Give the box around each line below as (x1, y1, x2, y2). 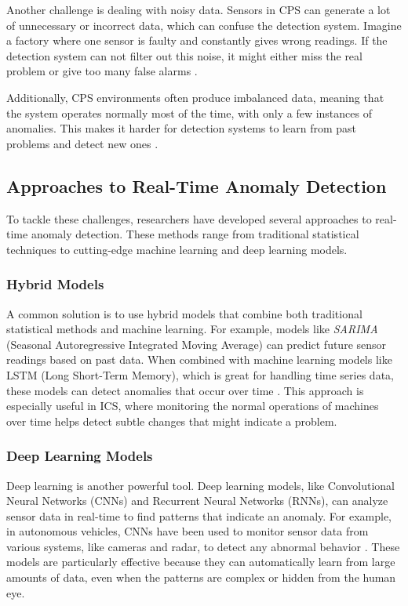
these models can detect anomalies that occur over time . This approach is (6, 382, 364, 398)
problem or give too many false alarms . (6, 63, 198, 79)
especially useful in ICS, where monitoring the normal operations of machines (6, 397, 379, 414)
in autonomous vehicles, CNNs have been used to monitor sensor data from (6, 523, 369, 539)
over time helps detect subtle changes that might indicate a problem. (6, 412, 337, 429)
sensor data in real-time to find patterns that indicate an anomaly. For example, (6, 507, 392, 524)
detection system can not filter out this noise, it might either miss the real (6, 47, 362, 64)
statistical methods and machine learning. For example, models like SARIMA (6, 321, 378, 337)
